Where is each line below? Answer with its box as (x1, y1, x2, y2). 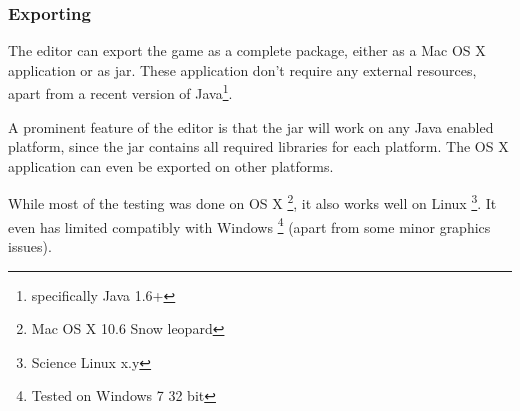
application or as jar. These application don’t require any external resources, (8, 59, 477, 80)
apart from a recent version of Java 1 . (8, 80, 233, 104)
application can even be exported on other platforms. (8, 155, 334, 176)
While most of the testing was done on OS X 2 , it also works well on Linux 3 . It (8, 190, 497, 214)
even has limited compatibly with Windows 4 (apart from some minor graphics (8, 213, 491, 237)
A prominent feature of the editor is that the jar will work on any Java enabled (8, 116, 494, 137)
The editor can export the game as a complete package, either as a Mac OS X (8, 40, 486, 61)
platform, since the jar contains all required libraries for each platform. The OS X (8, 136, 509, 157)
